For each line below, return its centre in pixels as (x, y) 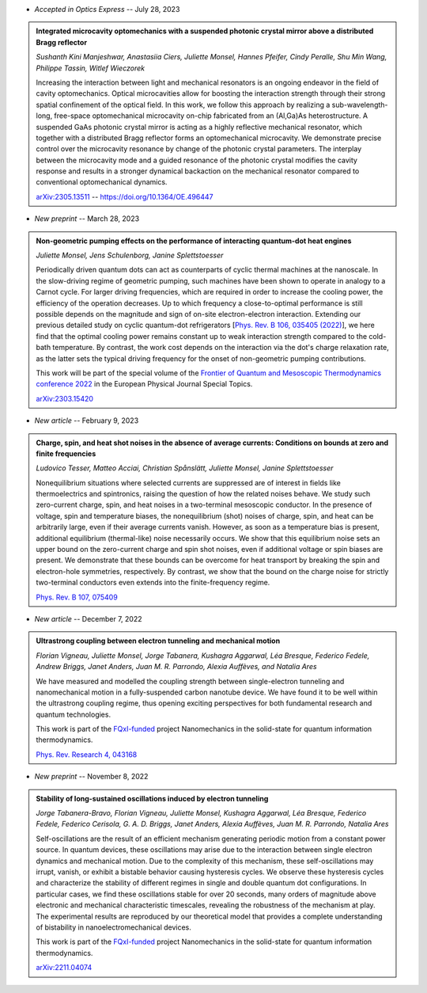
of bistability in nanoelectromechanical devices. (113, 927)
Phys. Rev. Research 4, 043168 (87, 754)
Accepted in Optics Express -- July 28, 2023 (107, 9)
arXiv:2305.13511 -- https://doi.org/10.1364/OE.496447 (125, 196)
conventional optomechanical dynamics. (102, 182)
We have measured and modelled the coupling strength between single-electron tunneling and (190, 681)
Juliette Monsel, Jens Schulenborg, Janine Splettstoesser (130, 255)
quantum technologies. (73, 714)
